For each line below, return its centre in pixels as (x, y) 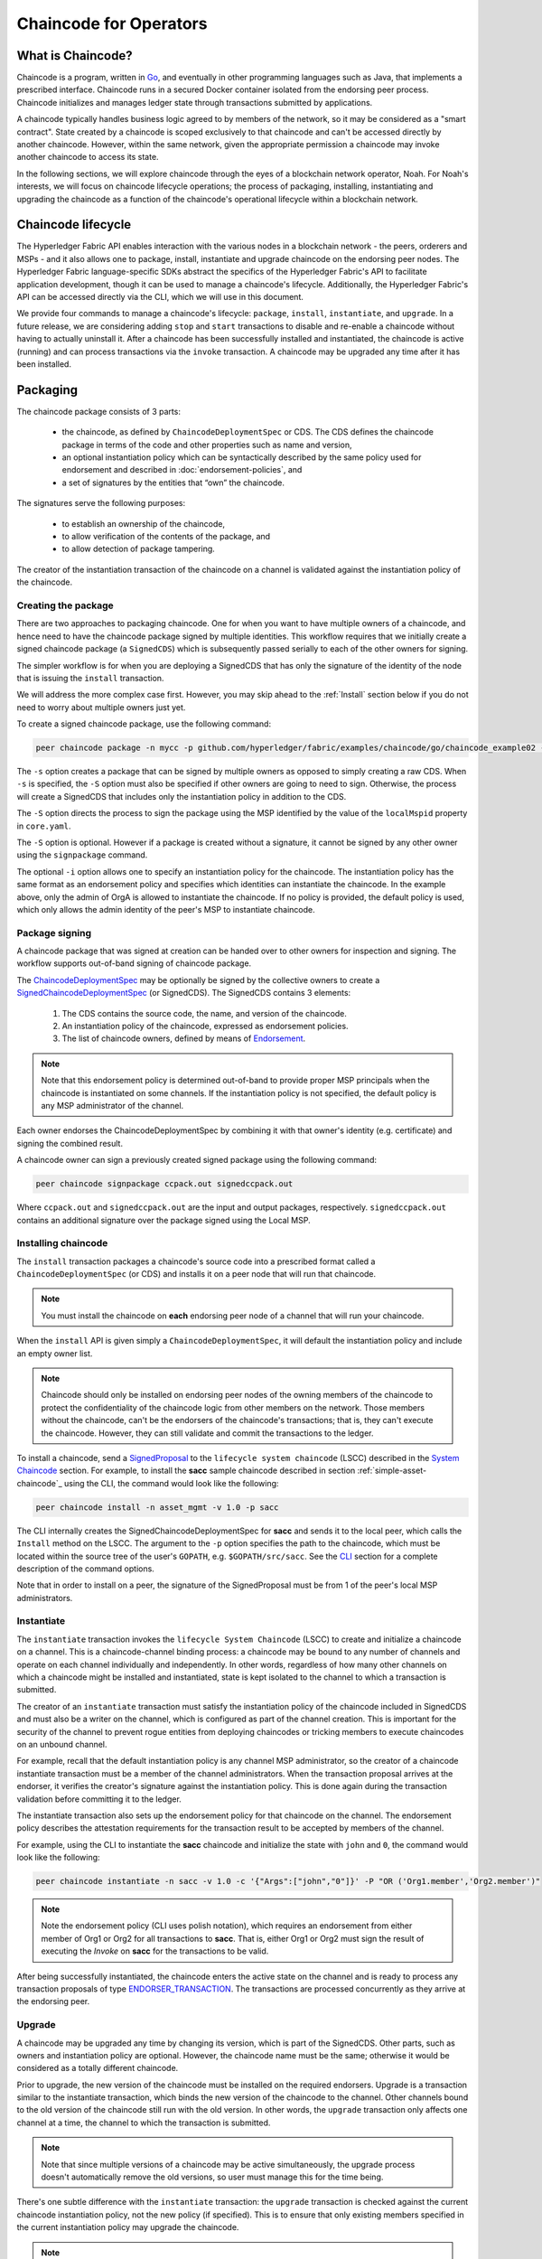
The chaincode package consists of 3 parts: (98, 411)
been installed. (44, 364)
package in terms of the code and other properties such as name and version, (207, 445)
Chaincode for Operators (112, 23)
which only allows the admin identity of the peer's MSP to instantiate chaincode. (166, 909)
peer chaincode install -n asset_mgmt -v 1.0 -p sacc (157, 1507)
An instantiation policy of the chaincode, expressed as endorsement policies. (205, 1026)
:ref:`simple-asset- (392, 1471)
